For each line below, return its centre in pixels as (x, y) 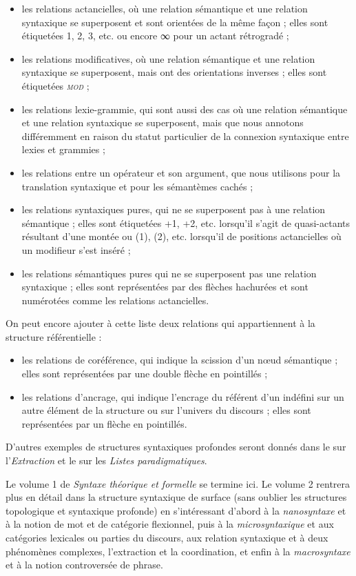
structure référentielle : (54, 336)
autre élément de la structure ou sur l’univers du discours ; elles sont (166, 410)
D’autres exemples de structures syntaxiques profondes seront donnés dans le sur (176, 447)
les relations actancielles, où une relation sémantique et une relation (165, 8)
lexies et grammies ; (63, 149)
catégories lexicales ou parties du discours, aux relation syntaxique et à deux (167, 537)
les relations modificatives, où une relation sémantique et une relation (168, 58)
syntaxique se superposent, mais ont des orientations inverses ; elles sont (174, 72)
